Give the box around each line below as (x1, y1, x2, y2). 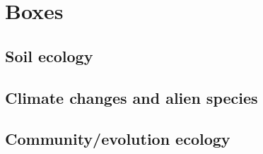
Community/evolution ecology (5, 128, 230, 150)
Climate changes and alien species (5, 86, 258, 108)
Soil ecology (5, 45, 93, 66)
